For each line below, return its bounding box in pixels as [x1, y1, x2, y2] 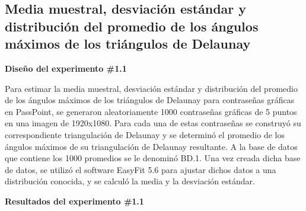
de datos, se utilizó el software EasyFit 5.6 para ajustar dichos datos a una [5, 163, 276, 175]
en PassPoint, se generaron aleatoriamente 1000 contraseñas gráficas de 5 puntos [5, 105, 297, 117]
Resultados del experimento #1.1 [5, 194, 144, 207]
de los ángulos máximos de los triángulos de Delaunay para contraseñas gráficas [5, 94, 295, 106]
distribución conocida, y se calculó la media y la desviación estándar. [5, 175, 255, 187]
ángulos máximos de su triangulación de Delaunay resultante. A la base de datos [5, 140, 298, 152]
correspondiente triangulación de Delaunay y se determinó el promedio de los [5, 128, 285, 140]
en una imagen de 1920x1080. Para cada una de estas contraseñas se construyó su [5, 117, 301, 129]
